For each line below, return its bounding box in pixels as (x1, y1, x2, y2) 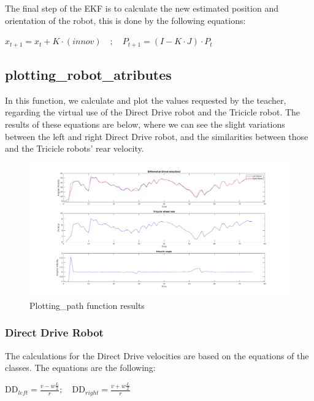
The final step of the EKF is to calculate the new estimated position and (5, 2, 278, 14)
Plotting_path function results (29, 298, 145, 311)
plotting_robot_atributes (5, 65, 172, 84)
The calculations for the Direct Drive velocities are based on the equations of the (5, 349, 309, 362)
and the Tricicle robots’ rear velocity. (5, 142, 144, 155)
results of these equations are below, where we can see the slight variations (5, 118, 285, 131)
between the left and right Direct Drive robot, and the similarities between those (5, 130, 308, 142)
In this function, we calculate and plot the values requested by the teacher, (5, 93, 286, 106)
